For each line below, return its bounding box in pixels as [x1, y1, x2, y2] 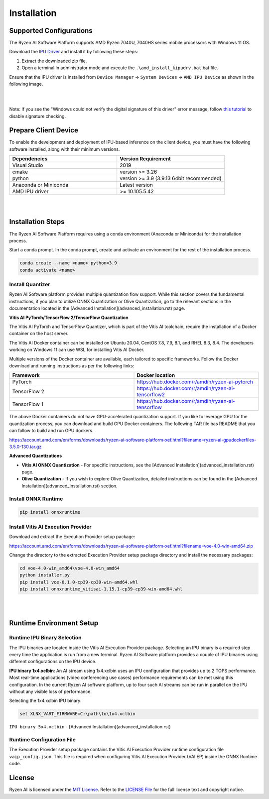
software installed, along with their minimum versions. [9, 146, 120, 152]
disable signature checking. [9, 113, 66, 119]
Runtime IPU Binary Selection [9, 634, 82, 641]
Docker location [136, 372, 175, 379]
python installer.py [19, 572, 70, 578]
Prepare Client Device [9, 126, 78, 134]
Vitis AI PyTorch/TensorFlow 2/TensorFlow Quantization [9, 314, 129, 321]
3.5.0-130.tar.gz [9, 444, 42, 450]
